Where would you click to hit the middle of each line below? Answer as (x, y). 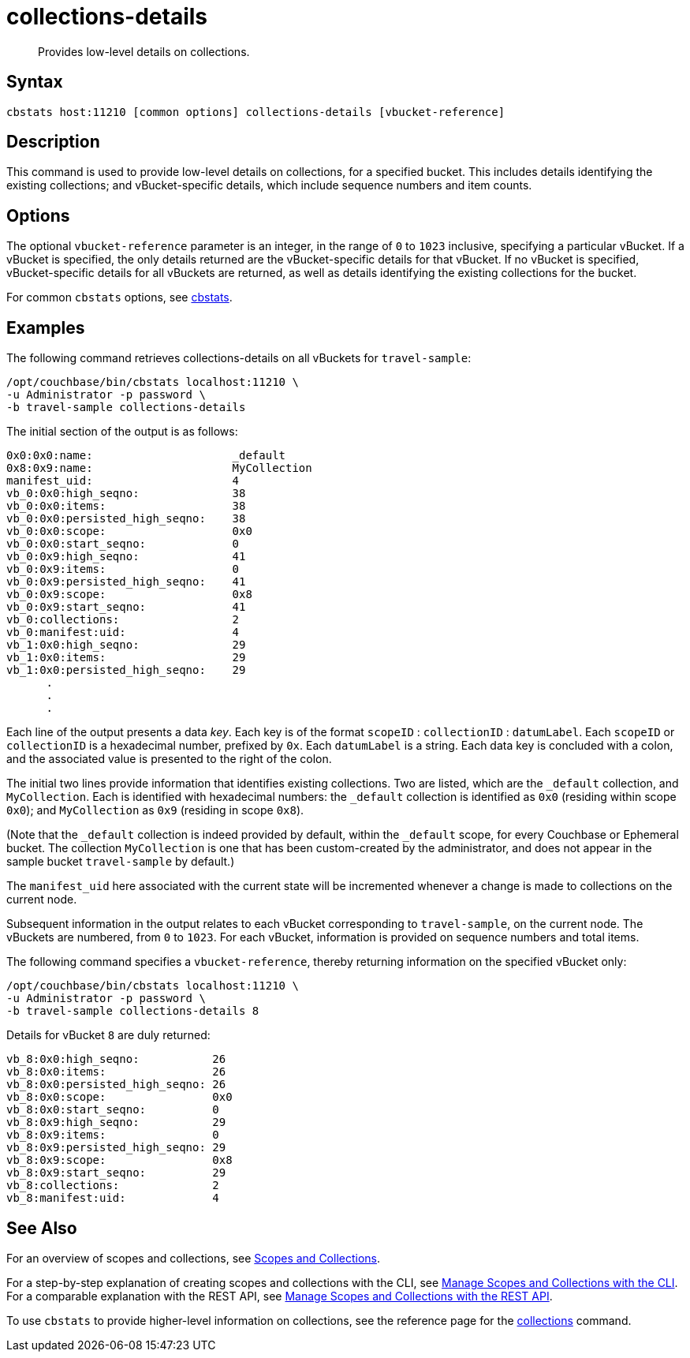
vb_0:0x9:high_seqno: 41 (126, 557)
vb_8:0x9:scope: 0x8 (119, 1160)
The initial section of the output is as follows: (122, 432)
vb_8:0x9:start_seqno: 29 (116, 1173)
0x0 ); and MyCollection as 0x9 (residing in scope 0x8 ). (155, 810)
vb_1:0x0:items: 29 (126, 658)
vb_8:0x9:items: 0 (113, 1135)
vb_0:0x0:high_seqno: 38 (126, 494)
